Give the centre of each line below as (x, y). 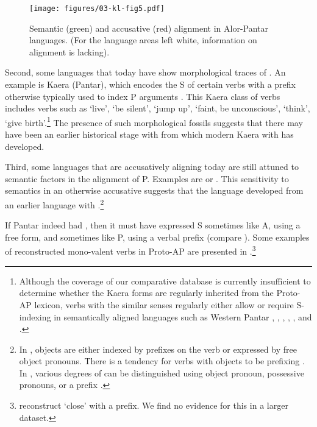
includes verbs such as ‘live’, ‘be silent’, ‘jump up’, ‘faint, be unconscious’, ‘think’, (158, 108)
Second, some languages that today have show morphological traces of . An (145, 72)
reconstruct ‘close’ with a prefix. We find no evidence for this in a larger (154, 405)
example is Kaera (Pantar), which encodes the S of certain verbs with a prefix (150, 84)
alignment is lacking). (69, 51)
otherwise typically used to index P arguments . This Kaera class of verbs (143, 96)
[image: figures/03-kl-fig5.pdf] (97, 9)
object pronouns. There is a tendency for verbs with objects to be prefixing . (162, 361)
